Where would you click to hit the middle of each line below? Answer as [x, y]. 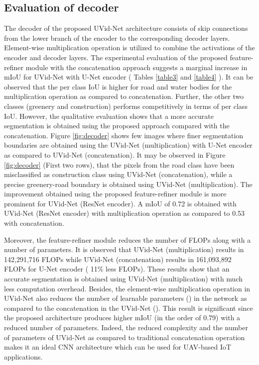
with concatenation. [34, 223]
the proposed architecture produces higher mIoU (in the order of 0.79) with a [122, 318]
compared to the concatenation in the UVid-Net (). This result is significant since [129, 308]
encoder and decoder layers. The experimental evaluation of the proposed [116, 57]
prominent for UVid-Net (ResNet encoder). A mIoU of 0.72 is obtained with [120, 203]
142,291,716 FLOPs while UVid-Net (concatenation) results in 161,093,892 [118, 259]
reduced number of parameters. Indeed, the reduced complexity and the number [126, 327]
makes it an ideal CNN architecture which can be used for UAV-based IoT [118, 347]
